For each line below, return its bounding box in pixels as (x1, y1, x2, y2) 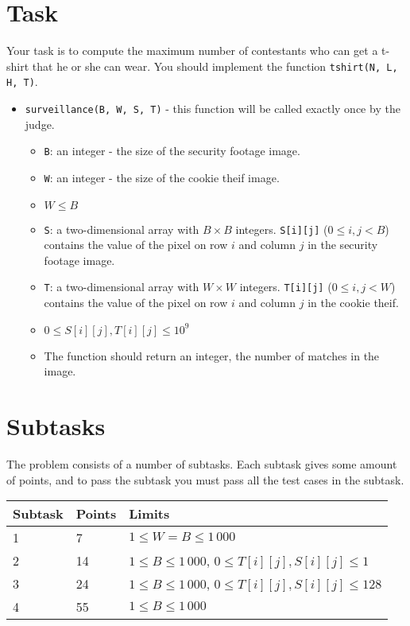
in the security (307, 236, 378, 253)
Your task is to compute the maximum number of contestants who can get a (6, 42, 378, 59)
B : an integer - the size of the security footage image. (44, 142, 300, 159)
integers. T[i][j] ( (239, 278, 332, 295)
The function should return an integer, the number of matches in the (44, 347, 380, 364)
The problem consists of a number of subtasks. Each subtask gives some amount (6, 456, 397, 472)
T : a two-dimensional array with (44, 278, 199, 295)
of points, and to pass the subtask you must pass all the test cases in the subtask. (6, 471, 404, 488)
